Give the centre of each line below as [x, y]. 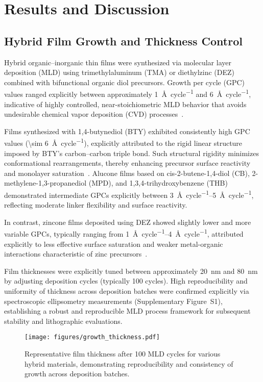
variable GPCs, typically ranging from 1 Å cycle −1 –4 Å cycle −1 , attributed [124, 233]
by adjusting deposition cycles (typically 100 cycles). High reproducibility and [126, 281]
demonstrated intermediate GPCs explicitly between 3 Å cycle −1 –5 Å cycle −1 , [129, 194]
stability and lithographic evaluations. [63, 321]
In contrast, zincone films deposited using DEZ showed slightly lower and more [128, 222]
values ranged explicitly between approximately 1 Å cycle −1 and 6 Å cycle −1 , [128, 93]
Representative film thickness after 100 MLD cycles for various [123, 354]
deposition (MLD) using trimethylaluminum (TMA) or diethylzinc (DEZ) [119, 72]
